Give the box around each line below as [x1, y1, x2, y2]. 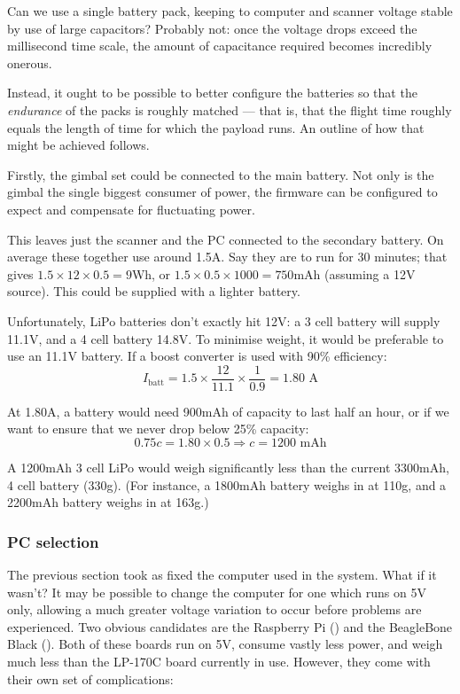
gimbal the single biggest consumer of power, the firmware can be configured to [7, 183, 438, 201]
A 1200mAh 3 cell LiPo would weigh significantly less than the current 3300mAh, [7, 457, 449, 476]
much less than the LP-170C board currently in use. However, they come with [7, 651, 431, 670]
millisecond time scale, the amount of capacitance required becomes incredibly [7, 36, 433, 55]
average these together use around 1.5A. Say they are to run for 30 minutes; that [7, 247, 448, 266]
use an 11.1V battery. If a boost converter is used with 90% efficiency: [7, 347, 387, 365]
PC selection [7, 530, 99, 552]
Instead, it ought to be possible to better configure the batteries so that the [7, 83, 417, 102]
